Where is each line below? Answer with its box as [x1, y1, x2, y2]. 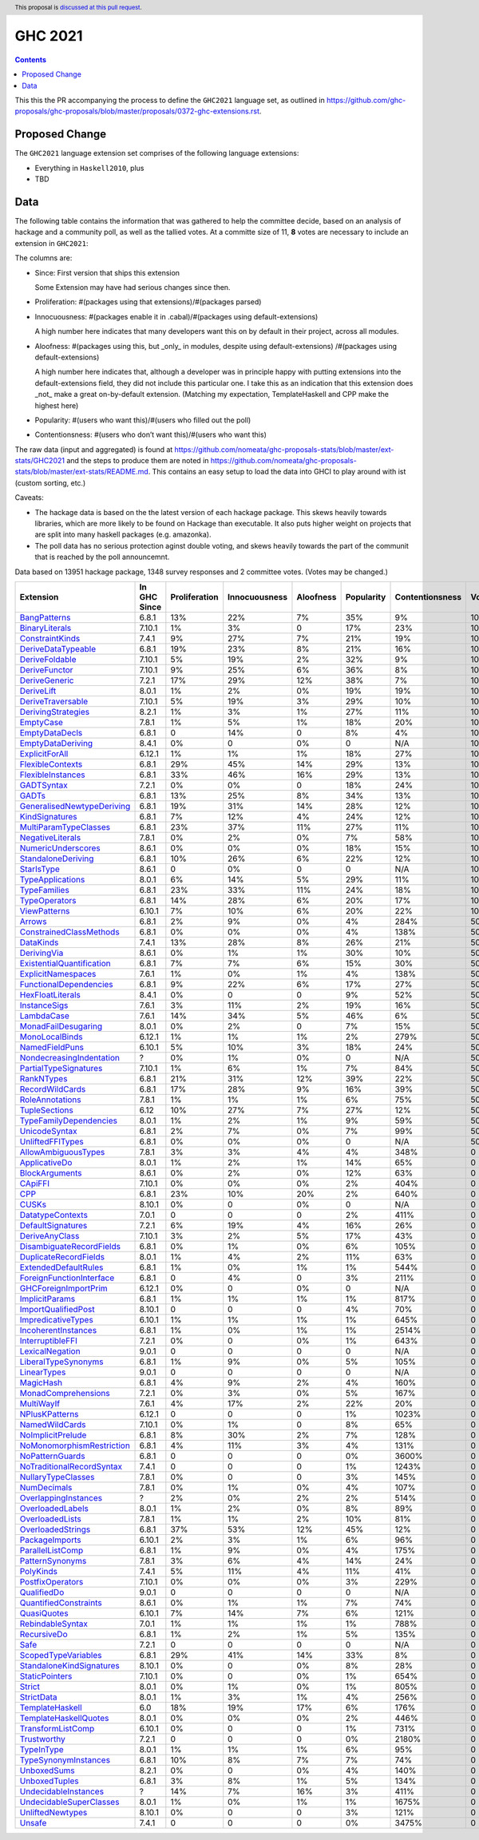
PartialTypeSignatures [19, 1062, 103, 1073]
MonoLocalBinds [19, 1031, 83, 1042]
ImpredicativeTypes [19, 1314, 93, 1325]
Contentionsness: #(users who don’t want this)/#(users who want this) [34, 430, 267, 439]
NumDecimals [19, 1481, 73, 1493]
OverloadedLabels [19, 1502, 89, 1513]
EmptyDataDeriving [19, 737, 93, 748]
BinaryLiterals [19, 622, 72, 633]
